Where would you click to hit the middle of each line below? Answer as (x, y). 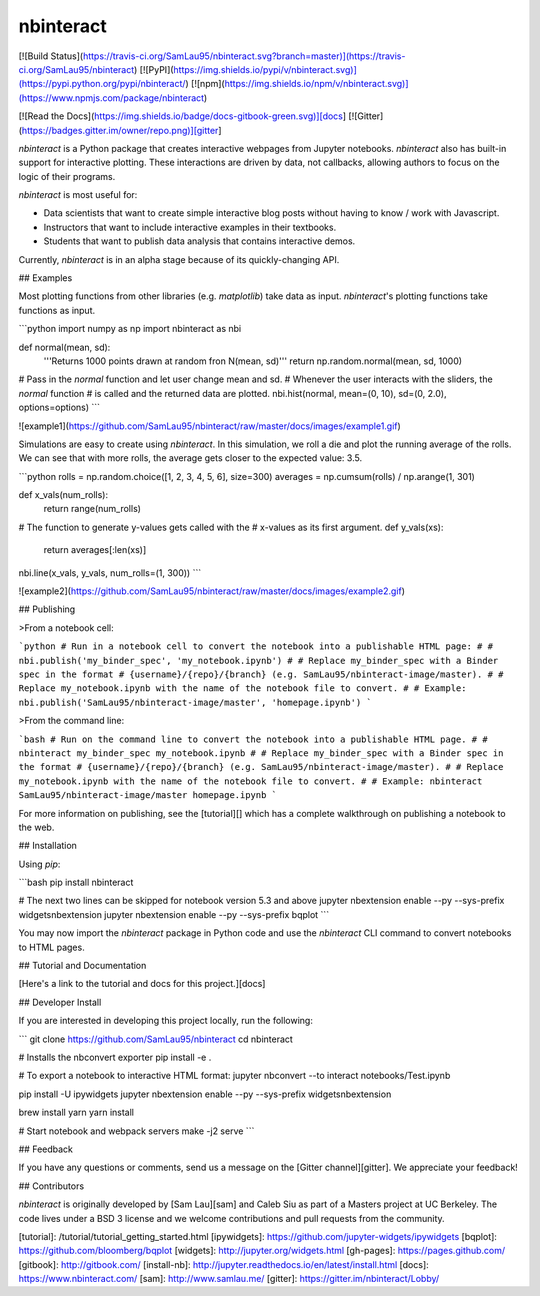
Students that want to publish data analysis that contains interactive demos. (199, 241)
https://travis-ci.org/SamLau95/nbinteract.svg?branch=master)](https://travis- (244, 56)
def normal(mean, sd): (64, 347)
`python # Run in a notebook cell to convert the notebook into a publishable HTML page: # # (256, 646)
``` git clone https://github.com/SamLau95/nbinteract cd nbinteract (156, 1039)
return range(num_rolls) (92, 509)
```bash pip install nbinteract (76, 882)
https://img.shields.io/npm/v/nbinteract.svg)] (316, 84)
